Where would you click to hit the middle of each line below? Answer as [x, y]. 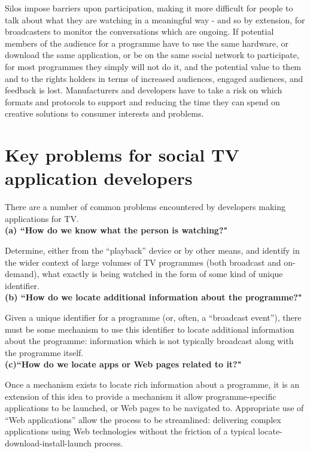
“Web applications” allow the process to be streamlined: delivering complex [143, 419]
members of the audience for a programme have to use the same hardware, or [147, 43]
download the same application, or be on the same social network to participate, [152, 55]
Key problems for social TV [122, 155]
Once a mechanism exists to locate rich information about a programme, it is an [152, 384]
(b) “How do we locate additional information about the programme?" [154, 297]
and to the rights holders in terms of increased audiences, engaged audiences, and [154, 78]
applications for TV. [42, 218]
